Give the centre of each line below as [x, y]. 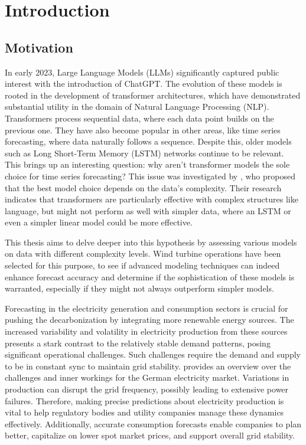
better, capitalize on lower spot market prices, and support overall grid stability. [150, 435]
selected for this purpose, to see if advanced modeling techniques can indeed [142, 265]
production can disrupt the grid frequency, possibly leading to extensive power [147, 389]
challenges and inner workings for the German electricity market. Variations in [147, 377]
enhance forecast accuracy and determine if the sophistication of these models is [150, 277]
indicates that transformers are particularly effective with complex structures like [152, 199]
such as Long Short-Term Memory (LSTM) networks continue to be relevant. [144, 153]
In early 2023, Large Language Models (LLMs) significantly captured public [142, 72]
